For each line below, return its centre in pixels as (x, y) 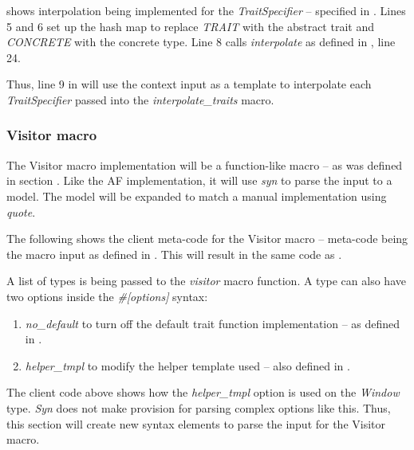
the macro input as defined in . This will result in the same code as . (174, 254)
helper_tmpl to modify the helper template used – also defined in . (187, 365)
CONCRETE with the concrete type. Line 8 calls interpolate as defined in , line (201, 42)
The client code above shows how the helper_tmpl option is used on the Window (203, 392)
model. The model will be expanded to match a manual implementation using (197, 196)
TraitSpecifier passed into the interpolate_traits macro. (140, 99)
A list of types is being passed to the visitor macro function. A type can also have (206, 281)
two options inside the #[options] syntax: (107, 296)
